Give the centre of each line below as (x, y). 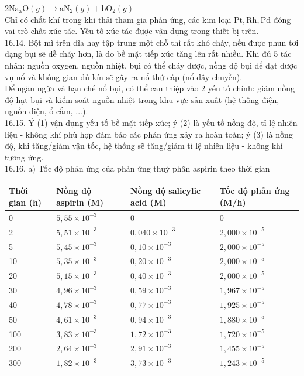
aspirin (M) (80, 202)
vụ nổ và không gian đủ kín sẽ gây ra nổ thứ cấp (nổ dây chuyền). (124, 76)
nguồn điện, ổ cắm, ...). (46, 111)
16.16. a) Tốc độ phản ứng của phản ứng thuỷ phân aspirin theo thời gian (137, 168)
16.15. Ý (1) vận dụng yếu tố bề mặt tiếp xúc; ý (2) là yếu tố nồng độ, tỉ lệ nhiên (151, 122)
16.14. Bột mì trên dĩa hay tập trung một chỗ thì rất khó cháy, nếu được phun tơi (152, 42)
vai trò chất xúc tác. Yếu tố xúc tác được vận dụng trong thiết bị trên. (132, 31)
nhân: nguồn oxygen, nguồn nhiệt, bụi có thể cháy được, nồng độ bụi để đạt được (151, 65)
